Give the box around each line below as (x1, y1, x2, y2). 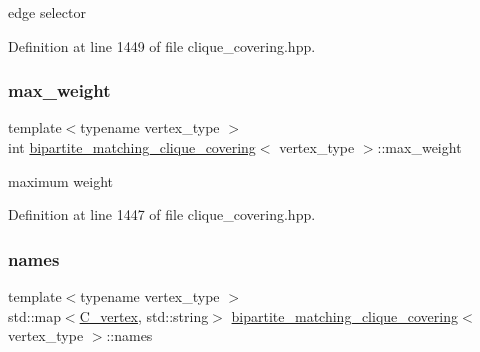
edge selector (8, 2, 86, 22)
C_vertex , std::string (79, 305, 209, 326)
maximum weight (8, 170, 113, 191)
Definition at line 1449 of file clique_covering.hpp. (8, 35, 316, 56)
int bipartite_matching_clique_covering (8, 137, 256, 157)
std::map (8, 305, 61, 326)
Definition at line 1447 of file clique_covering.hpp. (8, 204, 316, 225)
